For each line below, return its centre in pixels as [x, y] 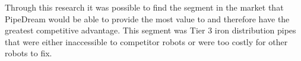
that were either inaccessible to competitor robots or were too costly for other [146, 41]
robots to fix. [28, 53]
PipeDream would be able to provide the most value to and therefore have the [147, 18]
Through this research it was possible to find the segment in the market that [144, 7]
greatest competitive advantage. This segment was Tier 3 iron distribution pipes [150, 30]
